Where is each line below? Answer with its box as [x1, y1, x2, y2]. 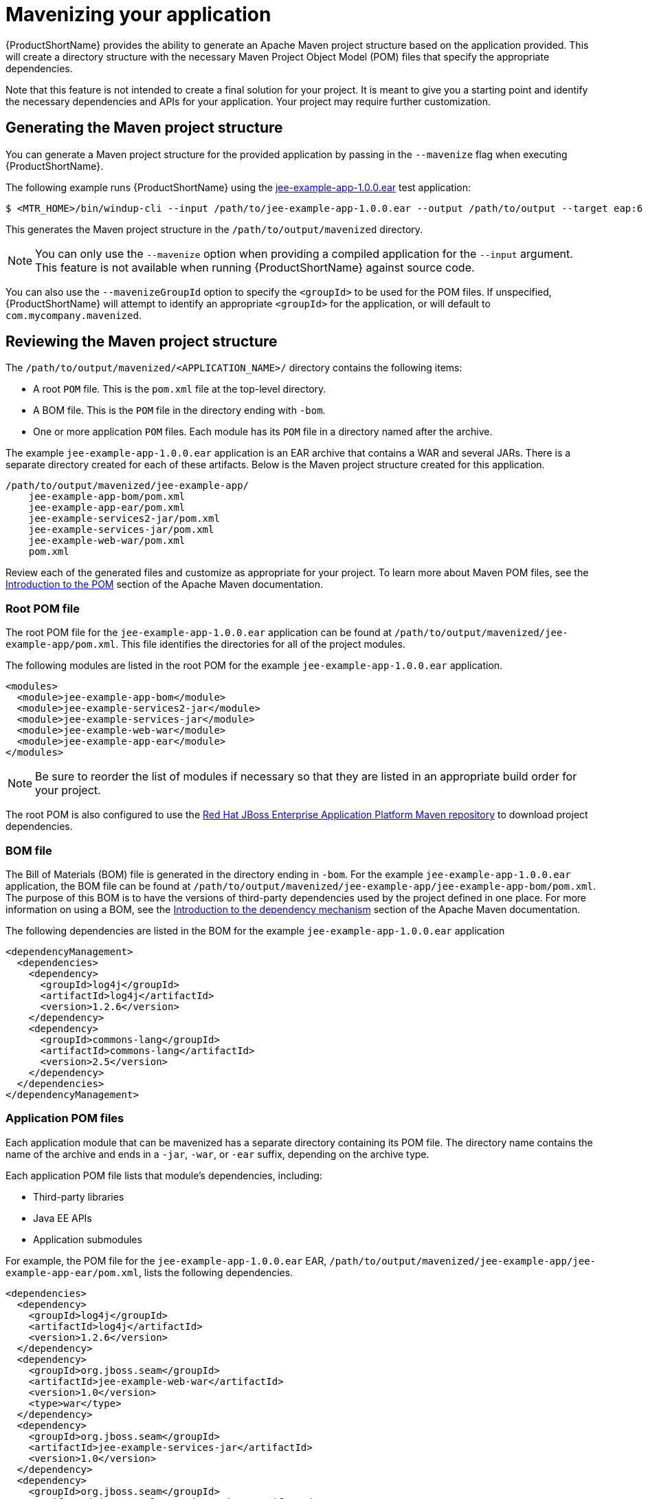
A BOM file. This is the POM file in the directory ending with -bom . [33, 404, 326, 417]
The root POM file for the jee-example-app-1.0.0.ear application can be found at [5, 626, 392, 639]
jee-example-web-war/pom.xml [28, 535, 186, 547]
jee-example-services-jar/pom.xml [28, 524, 214, 536]
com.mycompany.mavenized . [5, 309, 142, 321]
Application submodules [33, 1233, 142, 1245]
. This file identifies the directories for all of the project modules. [115, 638, 405, 650]
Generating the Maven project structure [5, 119, 283, 137]
